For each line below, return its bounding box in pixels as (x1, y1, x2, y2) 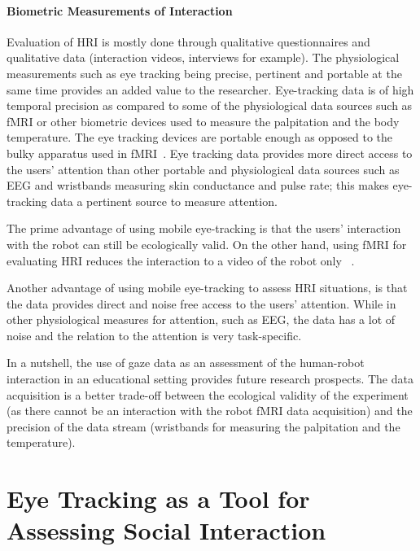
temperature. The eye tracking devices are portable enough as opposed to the (7, 129, 393, 146)
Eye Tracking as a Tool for (7, 482, 310, 515)
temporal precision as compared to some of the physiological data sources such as (7, 97, 413, 114)
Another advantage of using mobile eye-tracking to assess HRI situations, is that (7, 279, 408, 296)
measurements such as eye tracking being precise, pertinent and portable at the (7, 64, 402, 81)
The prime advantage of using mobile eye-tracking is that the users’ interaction (7, 220, 401, 237)
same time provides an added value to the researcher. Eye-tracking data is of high (7, 81, 414, 98)
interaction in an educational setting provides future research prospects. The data (7, 370, 413, 387)
